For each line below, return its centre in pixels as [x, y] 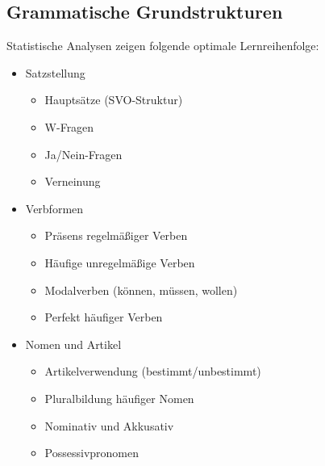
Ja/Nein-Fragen [83, 154]
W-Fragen [69, 126]
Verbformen [54, 208]
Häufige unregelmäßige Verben [120, 262]
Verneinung [73, 181]
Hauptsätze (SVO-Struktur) [114, 100]
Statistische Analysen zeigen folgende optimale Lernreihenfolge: [163, 46]
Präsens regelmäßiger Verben [116, 235]
